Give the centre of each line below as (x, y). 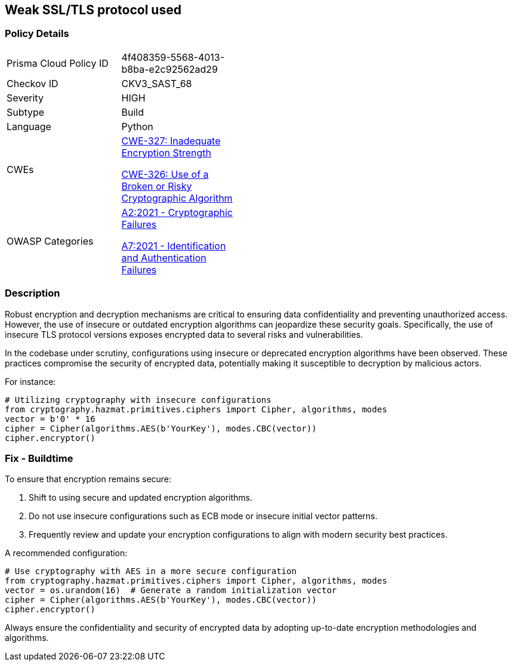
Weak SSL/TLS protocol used (93, 10)
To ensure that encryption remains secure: (88, 479)
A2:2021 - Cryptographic (177, 212)
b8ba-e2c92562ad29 (170, 69)
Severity (25, 98)
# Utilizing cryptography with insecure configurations (138, 400)
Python (137, 126)
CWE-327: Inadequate (171, 141)
